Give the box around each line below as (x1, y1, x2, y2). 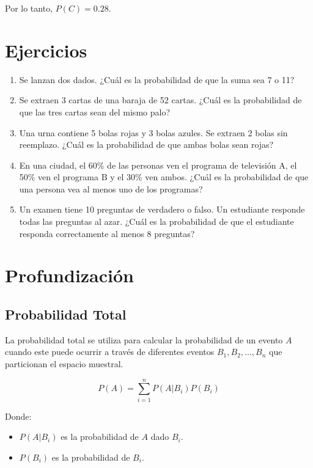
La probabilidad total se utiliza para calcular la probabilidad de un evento (5, 333, 283, 346)
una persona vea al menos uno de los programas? (19, 182, 203, 195)
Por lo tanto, (5, 2, 53, 14)
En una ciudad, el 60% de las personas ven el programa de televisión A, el (19, 158, 297, 171)
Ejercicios (5, 37, 87, 62)
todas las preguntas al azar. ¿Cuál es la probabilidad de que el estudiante (19, 215, 294, 228)
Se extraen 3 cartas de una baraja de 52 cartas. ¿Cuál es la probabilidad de (19, 93, 302, 106)
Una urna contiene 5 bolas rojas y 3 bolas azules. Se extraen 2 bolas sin (19, 126, 288, 139)
